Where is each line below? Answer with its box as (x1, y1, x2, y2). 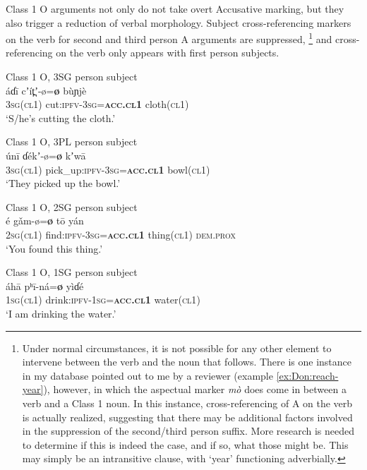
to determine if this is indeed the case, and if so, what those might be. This (22, 437, 349, 452)
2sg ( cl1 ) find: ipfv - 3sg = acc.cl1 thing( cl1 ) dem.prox (6, 227, 236, 241)
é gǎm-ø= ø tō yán (6, 213, 84, 228)
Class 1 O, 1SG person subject (6, 265, 138, 279)
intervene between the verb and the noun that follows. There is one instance (22, 354, 352, 369)
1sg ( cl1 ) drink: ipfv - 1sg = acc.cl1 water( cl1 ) (6, 292, 200, 307)
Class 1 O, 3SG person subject (6, 69, 138, 84)
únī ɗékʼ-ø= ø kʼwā (6, 148, 86, 162)
